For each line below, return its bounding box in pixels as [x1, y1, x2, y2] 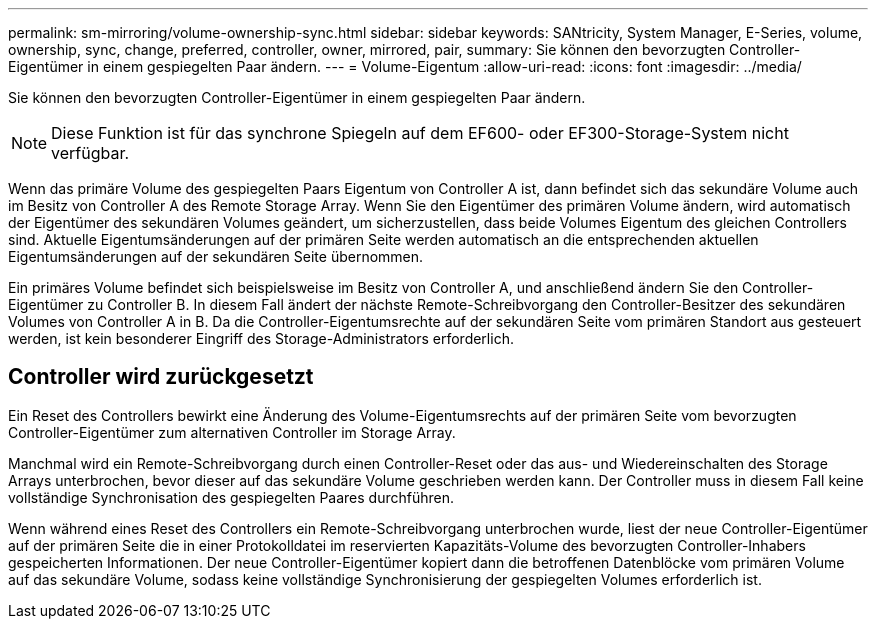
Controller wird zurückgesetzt [8, 364, 314, 390]
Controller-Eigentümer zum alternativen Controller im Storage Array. [8, 423, 456, 441]
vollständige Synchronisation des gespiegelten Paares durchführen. [8, 488, 454, 506]
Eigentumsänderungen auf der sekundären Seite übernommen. [8, 248, 424, 265]
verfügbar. [51, 143, 130, 163]
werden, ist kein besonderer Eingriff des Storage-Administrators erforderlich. [8, 330, 514, 347]
